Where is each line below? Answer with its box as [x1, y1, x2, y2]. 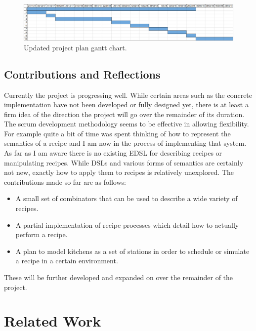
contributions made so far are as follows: [4, 176, 126, 187]
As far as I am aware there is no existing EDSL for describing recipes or [4, 148, 222, 158]
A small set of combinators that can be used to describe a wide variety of [15, 193, 238, 204]
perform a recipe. [15, 229, 68, 240]
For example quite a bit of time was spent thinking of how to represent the [4, 128, 231, 138]
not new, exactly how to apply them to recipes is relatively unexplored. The [4, 167, 234, 177]
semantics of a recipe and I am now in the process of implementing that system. [4, 138, 247, 148]
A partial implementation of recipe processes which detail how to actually [15, 219, 239, 230]
